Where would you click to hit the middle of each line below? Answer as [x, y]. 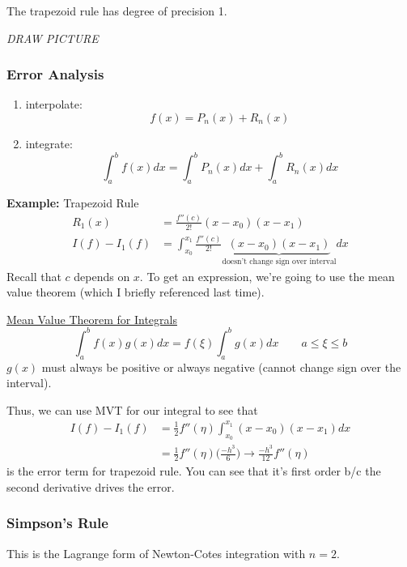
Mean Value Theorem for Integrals [92, 319]
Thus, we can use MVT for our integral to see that [132, 409]
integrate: [49, 143]
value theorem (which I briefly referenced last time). [136, 292]
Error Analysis [55, 74]
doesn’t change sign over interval [279, 262]
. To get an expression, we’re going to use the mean [267, 276]
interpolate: [54, 104]
